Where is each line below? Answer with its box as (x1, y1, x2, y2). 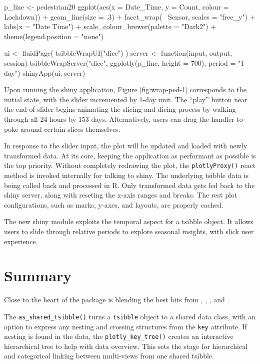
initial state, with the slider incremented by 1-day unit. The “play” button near (4, 94, 247, 104)
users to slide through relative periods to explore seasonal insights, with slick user (4, 226, 254, 236)
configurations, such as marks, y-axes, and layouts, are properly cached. (4, 199, 223, 210)
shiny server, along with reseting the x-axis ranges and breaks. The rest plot (4, 190, 237, 200)
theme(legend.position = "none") (4, 31, 104, 41)
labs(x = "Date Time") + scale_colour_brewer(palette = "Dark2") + (4, 21, 216, 32)
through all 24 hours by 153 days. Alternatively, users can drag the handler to (4, 113, 243, 124)
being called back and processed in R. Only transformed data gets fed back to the (4, 179, 255, 190)
